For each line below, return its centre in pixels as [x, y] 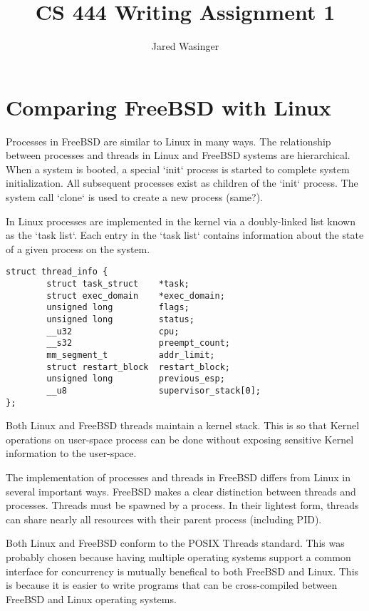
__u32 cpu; [113, 331]
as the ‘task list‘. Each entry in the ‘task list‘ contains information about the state [185, 235]
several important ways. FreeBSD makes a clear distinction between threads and [181, 491]
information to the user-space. [71, 453]
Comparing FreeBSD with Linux [168, 107]
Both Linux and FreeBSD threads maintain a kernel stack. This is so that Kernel [183, 425]
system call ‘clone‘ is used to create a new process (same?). [135, 197]
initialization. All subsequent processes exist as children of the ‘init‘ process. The [182, 183]
